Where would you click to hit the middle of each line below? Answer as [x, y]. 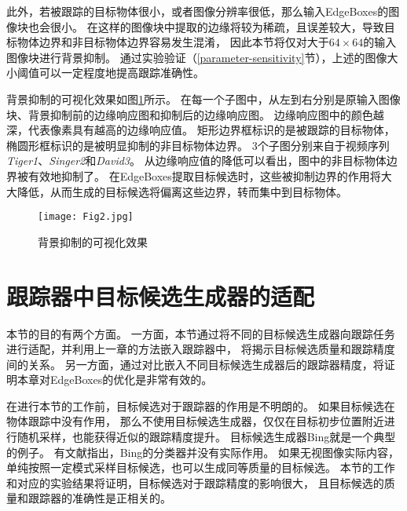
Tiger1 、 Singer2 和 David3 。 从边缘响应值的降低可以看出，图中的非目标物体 [196, 161]
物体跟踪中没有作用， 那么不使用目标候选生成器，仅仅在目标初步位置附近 [195, 421]
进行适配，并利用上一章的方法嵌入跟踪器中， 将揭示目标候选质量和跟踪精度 [201, 349]
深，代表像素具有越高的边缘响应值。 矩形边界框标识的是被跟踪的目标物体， [201, 130]
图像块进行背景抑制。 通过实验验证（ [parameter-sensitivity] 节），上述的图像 [197, 57]
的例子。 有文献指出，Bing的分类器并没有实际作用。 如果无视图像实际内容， [203, 452]
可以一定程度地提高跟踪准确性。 [121, 73]
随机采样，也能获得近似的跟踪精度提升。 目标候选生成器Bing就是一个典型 [206, 437]
